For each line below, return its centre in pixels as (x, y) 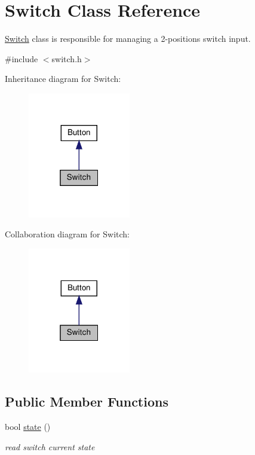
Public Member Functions (87, 401)
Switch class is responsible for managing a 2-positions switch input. (128, 39)
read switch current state (50, 446)
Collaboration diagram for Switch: (67, 234)
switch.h (67, 58)
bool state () (28, 427)
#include (21, 58)
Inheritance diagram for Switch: (63, 79)
